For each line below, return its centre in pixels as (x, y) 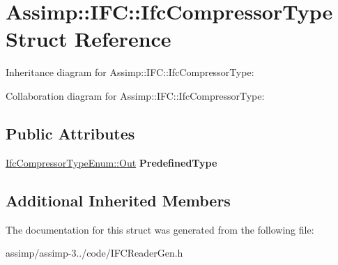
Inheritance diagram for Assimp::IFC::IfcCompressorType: (130, 72)
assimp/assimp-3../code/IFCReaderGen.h (94, 253)
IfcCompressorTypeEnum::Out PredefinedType (112, 162)
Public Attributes (70, 133)
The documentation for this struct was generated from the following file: (160, 229)
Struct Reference (89, 39)
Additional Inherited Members (118, 200)
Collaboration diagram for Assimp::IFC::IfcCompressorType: (135, 95)
